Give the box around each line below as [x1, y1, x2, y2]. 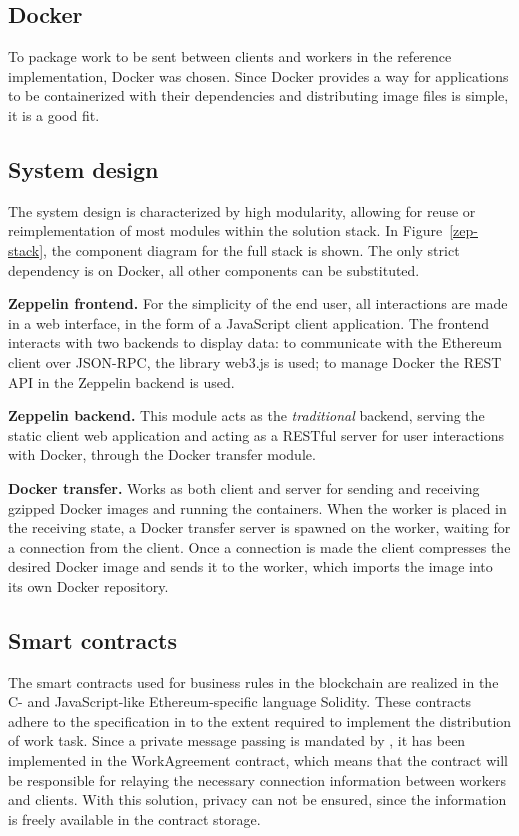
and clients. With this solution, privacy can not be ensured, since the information [8, 789, 507, 810]
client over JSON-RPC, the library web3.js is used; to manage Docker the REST [8, 351, 502, 372]
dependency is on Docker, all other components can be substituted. [8, 259, 420, 280]
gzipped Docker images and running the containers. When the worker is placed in [8, 497, 507, 518]
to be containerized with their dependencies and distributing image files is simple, [8, 85, 509, 106]
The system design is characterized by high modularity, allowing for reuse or [8, 200, 476, 221]
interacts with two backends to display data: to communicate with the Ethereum [8, 332, 502, 353]
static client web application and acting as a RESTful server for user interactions [8, 424, 505, 445]
